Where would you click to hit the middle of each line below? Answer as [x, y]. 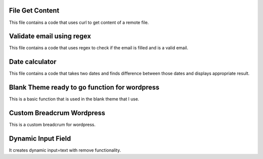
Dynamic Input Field [40, 138]
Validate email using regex [50, 36]
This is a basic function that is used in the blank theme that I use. [74, 99]
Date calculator [33, 62]
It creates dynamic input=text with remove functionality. [65, 150]
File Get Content [34, 10]
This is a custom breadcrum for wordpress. [52, 125]
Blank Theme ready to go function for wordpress [84, 88]
